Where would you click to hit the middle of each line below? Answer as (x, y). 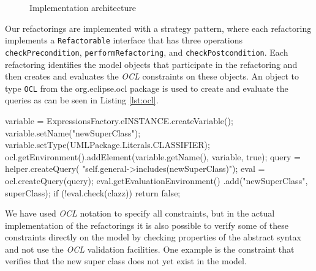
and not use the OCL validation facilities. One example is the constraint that (150, 249)
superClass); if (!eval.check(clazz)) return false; (93, 192)
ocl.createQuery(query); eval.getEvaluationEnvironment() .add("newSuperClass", (156, 180)
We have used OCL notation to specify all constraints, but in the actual (140, 213)
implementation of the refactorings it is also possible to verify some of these (147, 225)
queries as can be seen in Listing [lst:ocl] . (82, 100)
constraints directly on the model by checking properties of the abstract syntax (153, 237)
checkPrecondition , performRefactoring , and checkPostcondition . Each (147, 52)
